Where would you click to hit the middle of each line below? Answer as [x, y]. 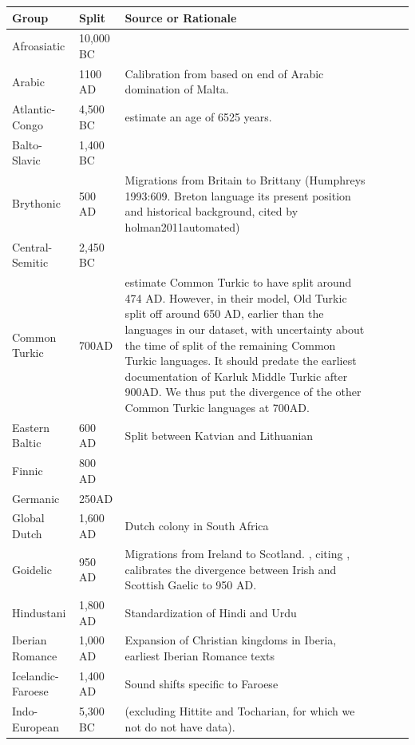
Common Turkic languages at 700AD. [217, 407]
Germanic [36, 498]
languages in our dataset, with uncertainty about [245, 329]
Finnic [28, 470]
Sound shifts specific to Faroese [202, 683]
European [36, 726]
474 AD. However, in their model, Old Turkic [236, 297]
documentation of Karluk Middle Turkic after [236, 376]
